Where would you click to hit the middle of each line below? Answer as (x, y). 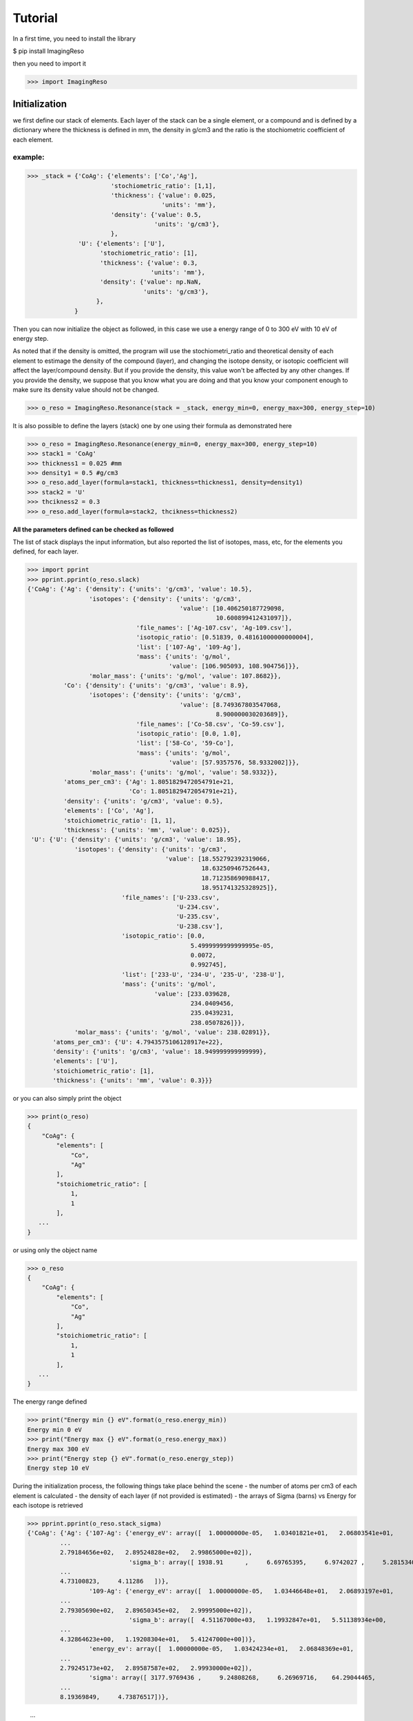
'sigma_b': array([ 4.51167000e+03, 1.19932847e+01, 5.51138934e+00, (257, 1620)
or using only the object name (55, 1250)
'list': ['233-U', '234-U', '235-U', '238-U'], (203, 974)
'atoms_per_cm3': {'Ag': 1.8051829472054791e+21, (149, 782)
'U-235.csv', (198, 917)
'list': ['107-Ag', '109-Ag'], (189, 647)
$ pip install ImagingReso (49, 51)
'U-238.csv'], (200, 926)
